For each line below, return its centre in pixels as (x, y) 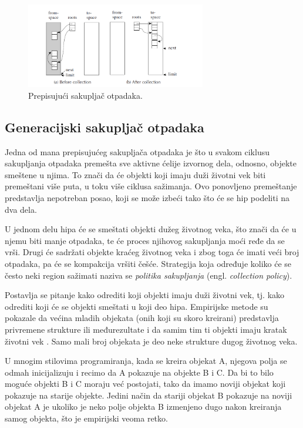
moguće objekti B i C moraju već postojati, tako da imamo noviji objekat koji (145, 384)
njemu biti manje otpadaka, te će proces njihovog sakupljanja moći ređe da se (145, 240)
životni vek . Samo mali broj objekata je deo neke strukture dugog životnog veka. (151, 341)
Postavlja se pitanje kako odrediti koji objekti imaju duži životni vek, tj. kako (145, 295)
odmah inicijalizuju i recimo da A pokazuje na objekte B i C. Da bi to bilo (139, 372)
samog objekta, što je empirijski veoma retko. (86, 418)
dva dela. (21, 209)
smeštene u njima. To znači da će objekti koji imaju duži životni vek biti (135, 174)
